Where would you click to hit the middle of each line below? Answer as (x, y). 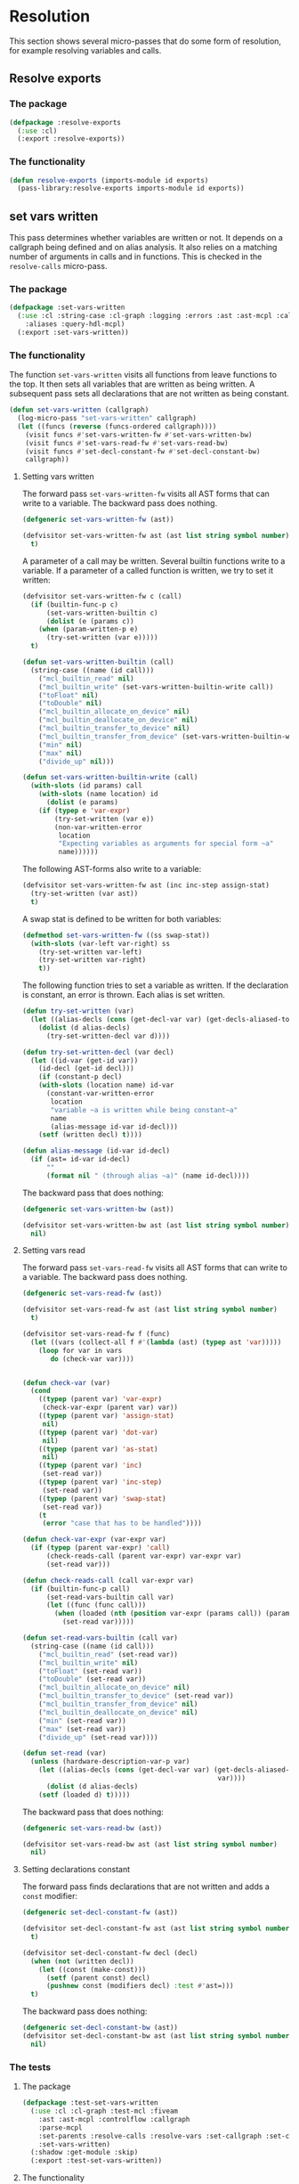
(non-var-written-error (98, 827)
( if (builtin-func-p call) (81, 1589)
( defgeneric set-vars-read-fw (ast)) (92, 1293)
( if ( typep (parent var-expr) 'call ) (101, 1548)
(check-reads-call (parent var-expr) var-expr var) (144, 1556)
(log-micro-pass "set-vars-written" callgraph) (107, 419)
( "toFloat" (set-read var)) (90, 1671)
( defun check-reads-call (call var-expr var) (108, 1580)
